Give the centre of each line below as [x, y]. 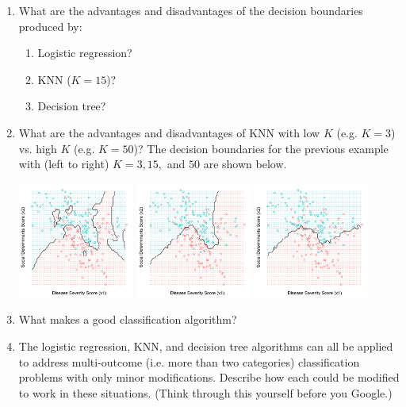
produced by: [50, 26]
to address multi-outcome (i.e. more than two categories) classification [189, 361]
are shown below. [245, 164]
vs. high [38, 148]
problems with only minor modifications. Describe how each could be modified [209, 377]
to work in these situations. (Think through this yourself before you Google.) [205, 392]
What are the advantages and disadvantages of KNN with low [169, 132]
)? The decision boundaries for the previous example [261, 148]
